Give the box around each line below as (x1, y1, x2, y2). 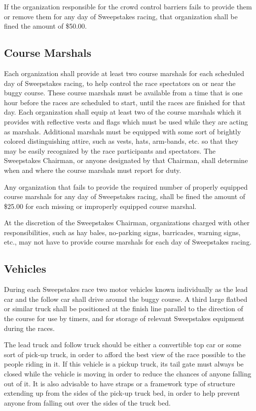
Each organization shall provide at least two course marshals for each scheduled (4, 68, 244, 78)
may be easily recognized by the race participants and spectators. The (4, 145, 216, 156)
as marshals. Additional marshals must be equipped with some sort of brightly (4, 126, 241, 136)
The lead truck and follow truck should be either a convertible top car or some (4, 339, 242, 350)
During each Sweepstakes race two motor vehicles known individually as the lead (4, 284, 248, 294)
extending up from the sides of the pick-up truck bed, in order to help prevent (4, 388, 240, 398)
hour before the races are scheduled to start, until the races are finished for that (4, 97, 246, 107)
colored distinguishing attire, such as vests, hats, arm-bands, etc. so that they (4, 136, 239, 146)
